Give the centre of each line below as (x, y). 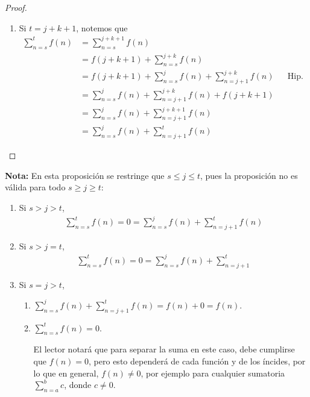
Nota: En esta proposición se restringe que (85, 175)
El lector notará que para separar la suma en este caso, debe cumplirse (164, 349)
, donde (78, 385)
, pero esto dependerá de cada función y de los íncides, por (197, 361)
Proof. (16, 7)
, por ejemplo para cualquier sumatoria (213, 373)
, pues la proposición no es (249, 175)
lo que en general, (66, 373)
